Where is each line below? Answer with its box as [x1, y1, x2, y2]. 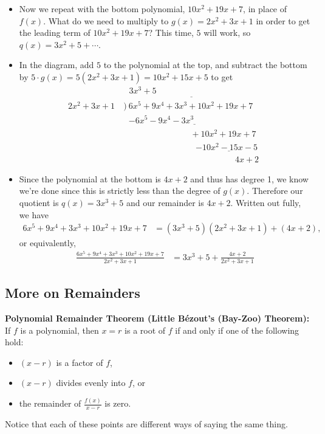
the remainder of [19, 397, 81, 410]
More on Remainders [5, 283, 140, 302]
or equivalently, [19, 236, 76, 249]
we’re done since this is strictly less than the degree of [19, 184, 221, 197]
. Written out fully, [230, 196, 301, 208]
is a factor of [56, 356, 103, 368]
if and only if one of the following [175, 323, 299, 336]
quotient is [19, 196, 59, 208]
